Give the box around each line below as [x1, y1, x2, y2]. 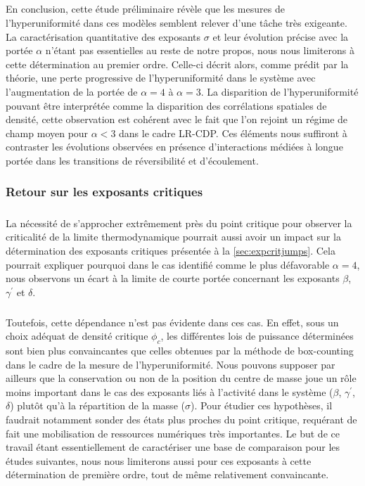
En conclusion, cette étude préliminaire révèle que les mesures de [6, 1, 285, 16]
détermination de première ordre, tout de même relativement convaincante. [6, 467, 329, 482]
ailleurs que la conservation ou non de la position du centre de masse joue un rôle [6, 371, 357, 385]
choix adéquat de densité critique [6, 328, 148, 343]
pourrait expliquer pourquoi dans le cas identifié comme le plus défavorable [6, 257, 330, 271]
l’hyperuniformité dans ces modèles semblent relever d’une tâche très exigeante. [6, 15, 347, 30]
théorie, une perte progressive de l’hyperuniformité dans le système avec [6, 70, 316, 85]
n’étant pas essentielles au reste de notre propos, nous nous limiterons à [45, 43, 354, 58]
